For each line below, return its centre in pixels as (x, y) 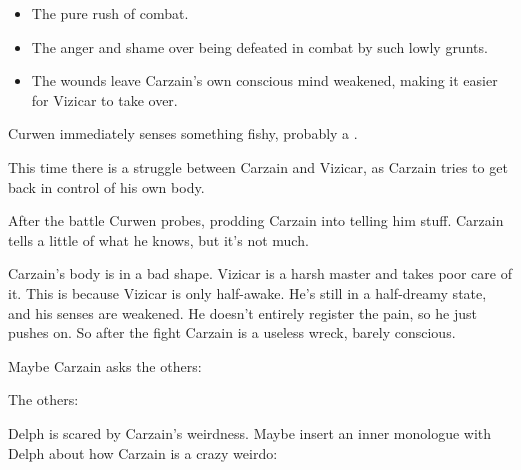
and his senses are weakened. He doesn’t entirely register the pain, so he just (242, 312)
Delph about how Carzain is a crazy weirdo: (143, 452)
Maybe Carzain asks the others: (105, 365)
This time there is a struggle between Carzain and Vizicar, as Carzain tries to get (258, 166)
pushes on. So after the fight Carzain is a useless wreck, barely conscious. (232, 332)
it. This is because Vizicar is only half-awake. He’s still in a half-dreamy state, (247, 292)
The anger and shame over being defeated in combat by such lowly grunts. (259, 46)
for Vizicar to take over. (104, 99)
